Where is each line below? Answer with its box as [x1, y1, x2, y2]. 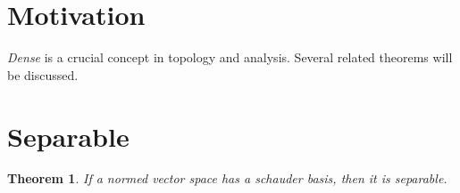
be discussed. [7, 65, 79, 84]
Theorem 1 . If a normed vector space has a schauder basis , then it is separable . [7, 169, 447, 188]
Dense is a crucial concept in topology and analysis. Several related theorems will [7, 48, 453, 67]
